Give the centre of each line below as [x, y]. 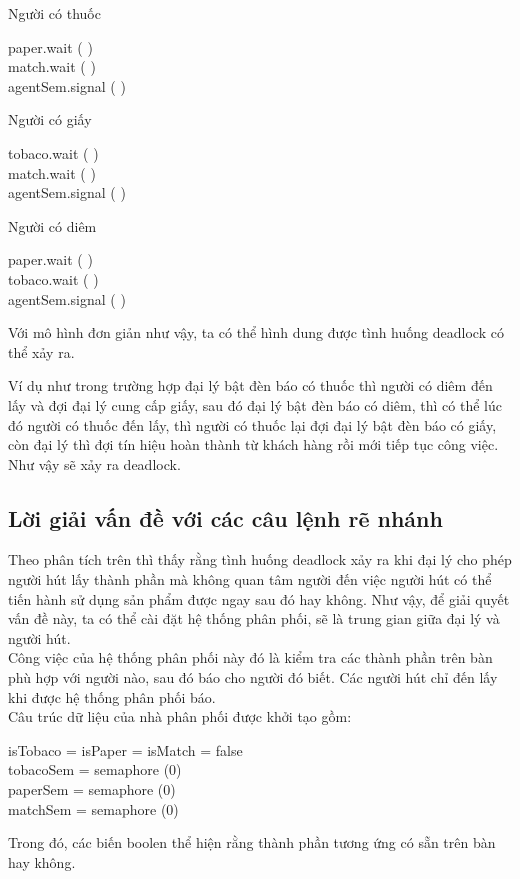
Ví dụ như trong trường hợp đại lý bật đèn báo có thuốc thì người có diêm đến [250, 385]
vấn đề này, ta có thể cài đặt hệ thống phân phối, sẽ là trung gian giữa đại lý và [254, 618]
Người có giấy [50, 119]
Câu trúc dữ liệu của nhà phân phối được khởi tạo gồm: [180, 716]
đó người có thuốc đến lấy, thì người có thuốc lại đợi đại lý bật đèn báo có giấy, [252, 424]
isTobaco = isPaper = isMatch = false [125, 749]
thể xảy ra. [41, 351]
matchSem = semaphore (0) [93, 808]
